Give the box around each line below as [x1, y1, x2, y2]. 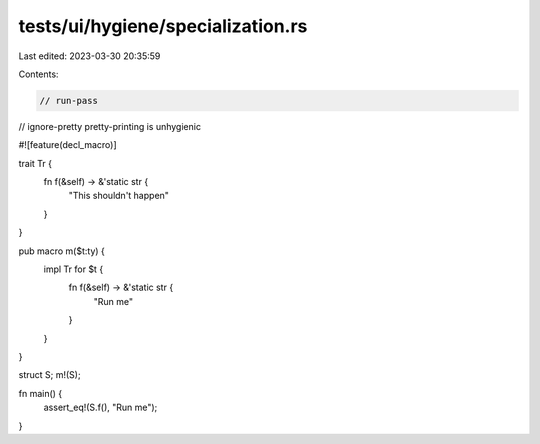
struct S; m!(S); [18, 369, 81, 381]
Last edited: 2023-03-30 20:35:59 [18, 50, 161, 62]
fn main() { [18, 387, 63, 399]
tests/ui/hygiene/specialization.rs [18, 15, 308, 37]
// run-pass [39, 95, 99, 106]
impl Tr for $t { [43, 263, 104, 275]
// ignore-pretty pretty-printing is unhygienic [18, 120, 202, 132]
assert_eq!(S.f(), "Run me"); [43, 401, 158, 414]
